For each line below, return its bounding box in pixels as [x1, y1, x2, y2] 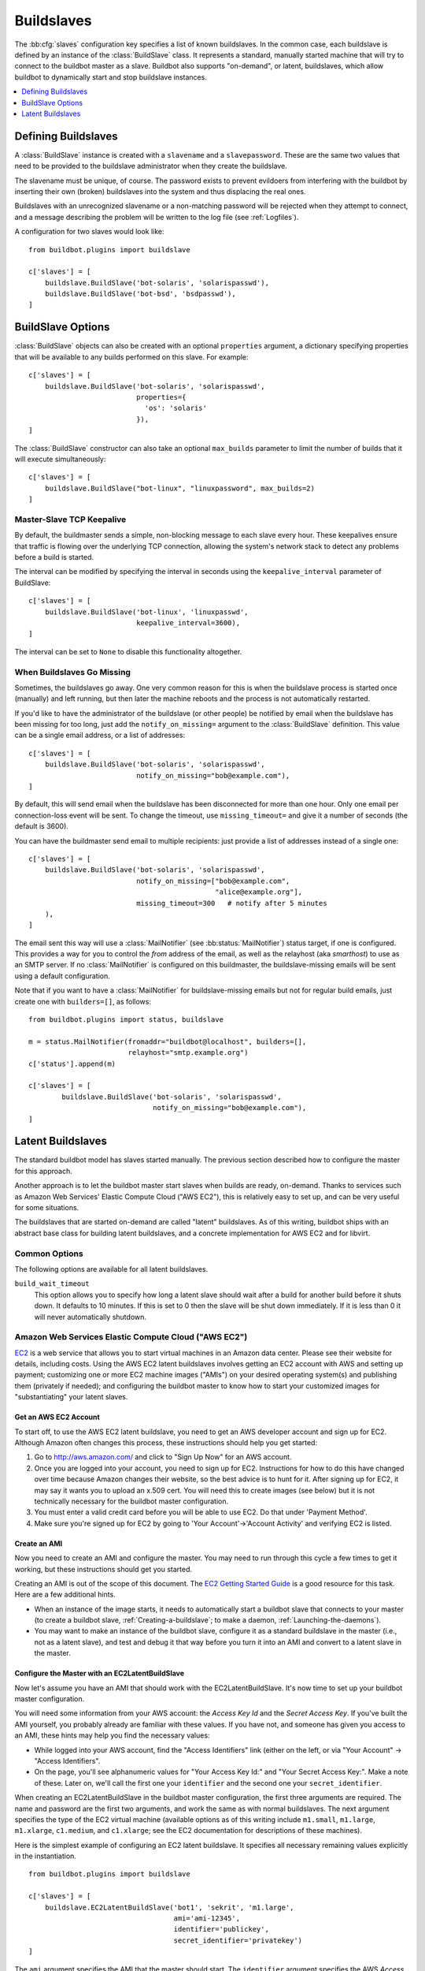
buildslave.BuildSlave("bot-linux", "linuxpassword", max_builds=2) [44, 483, 315, 493]
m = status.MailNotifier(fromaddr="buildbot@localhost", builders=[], [28, 1037, 307, 1046]
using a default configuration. [14, 971, 110, 981]
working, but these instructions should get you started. [14, 1564, 193, 1574]
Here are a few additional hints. [14, 1589, 116, 1600]
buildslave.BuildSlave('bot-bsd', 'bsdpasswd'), [44, 289, 236, 299]
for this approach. [14, 1166, 72, 1176]
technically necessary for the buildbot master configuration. [34, 1496, 228, 1506]
